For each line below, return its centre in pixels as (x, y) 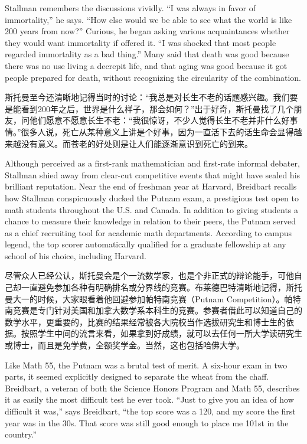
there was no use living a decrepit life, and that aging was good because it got (146, 65)
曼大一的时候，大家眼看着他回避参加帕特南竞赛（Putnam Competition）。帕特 (153, 298)
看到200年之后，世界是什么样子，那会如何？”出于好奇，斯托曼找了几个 (157, 108)
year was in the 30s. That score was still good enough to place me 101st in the (147, 422)
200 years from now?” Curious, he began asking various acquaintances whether (147, 31)
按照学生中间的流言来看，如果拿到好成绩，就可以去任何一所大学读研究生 (161, 333)
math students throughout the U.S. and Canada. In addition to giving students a (152, 209)
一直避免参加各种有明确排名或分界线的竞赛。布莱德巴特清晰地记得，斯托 (161, 287)
